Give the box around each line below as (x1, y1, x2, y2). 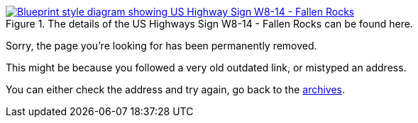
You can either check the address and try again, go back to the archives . (6, 83, 346, 95)
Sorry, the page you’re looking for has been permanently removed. (6, 40, 317, 52)
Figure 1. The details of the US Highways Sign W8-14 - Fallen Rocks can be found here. (6, 18, 413, 30)
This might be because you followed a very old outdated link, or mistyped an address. (6, 61, 407, 74)
